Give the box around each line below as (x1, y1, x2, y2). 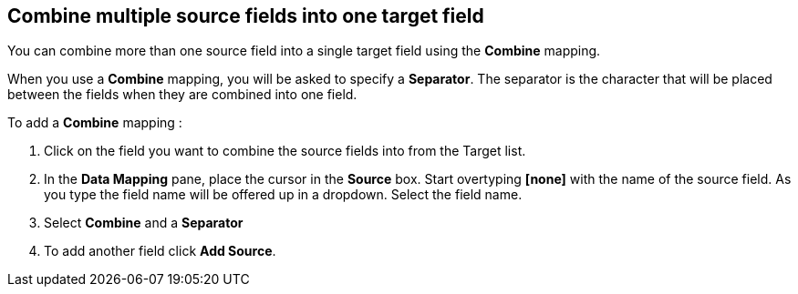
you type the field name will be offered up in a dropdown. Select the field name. (44, 187, 523, 203)
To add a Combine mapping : (7, 115, 182, 131)
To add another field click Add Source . (44, 243, 276, 259)
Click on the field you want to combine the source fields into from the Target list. (44, 143, 526, 159)
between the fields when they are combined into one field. (7, 86, 358, 103)
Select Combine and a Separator (44, 215, 244, 231)
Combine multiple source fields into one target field (7, 5, 484, 27)
